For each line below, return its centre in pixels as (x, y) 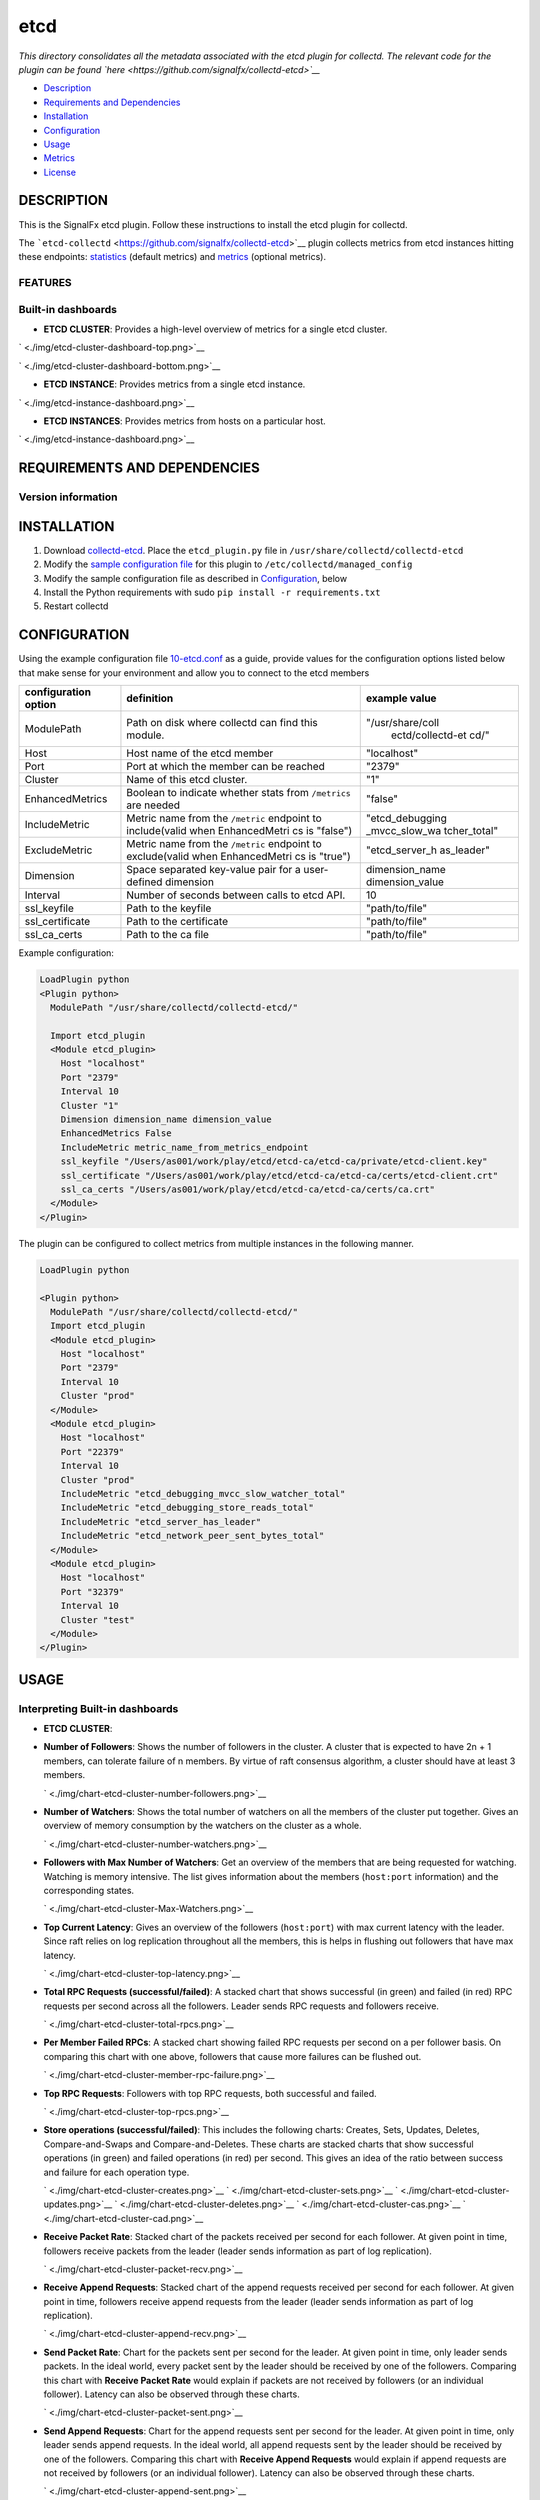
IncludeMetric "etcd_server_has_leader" (161, 1521)
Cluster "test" (97, 1619)
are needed (153, 805)
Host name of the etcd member (200, 753)
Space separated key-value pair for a (213, 870)
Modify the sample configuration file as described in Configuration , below (195, 578)
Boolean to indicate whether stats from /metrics (239, 793)
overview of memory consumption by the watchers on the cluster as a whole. (202, 1826)
